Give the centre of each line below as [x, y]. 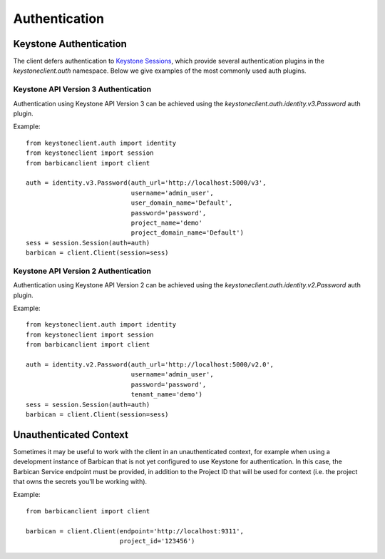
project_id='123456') [157, 541]
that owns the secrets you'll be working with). [80, 481]
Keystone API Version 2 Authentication [82, 271]
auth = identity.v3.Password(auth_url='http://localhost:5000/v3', [146, 183]
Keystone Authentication [70, 44]
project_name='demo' [167, 222]
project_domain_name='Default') [187, 233]
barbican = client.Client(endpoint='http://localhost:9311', [135, 531]
